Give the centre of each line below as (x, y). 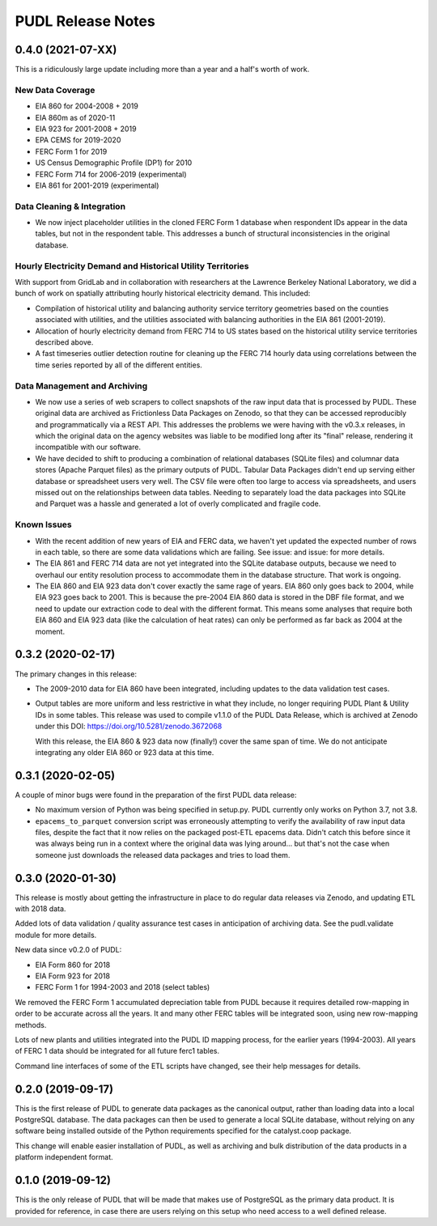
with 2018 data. (40, 909)
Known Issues (43, 524)
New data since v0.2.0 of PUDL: (68, 950)
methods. (31, 1024)
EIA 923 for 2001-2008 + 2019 (86, 129)
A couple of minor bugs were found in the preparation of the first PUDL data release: (156, 795)
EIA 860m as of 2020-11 (75, 117)
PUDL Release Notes (85, 21)
